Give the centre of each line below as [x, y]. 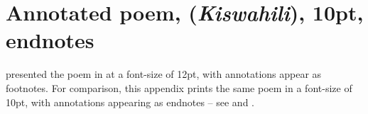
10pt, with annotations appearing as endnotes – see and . [130, 102]
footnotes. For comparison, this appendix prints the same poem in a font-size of [179, 87]
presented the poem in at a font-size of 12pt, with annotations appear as [164, 74]
